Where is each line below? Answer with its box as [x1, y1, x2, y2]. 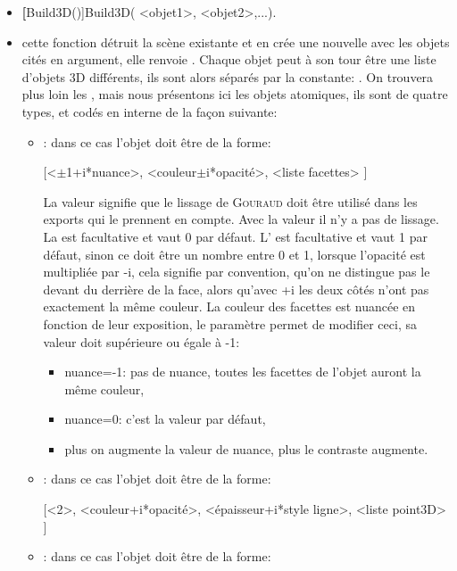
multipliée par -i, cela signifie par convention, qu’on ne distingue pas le [43, 262, 430, 281]
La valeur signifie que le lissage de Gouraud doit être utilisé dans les [43, 192, 418, 211]
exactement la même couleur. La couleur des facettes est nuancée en [43, 297, 416, 316]
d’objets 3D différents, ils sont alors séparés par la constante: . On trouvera [21, 67, 434, 86]
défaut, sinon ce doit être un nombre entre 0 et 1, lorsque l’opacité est [43, 244, 426, 263]
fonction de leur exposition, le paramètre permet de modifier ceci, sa [43, 314, 417, 333]
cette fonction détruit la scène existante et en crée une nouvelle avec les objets [21, 32, 450, 51]
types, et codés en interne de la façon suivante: [21, 102, 278, 120]
